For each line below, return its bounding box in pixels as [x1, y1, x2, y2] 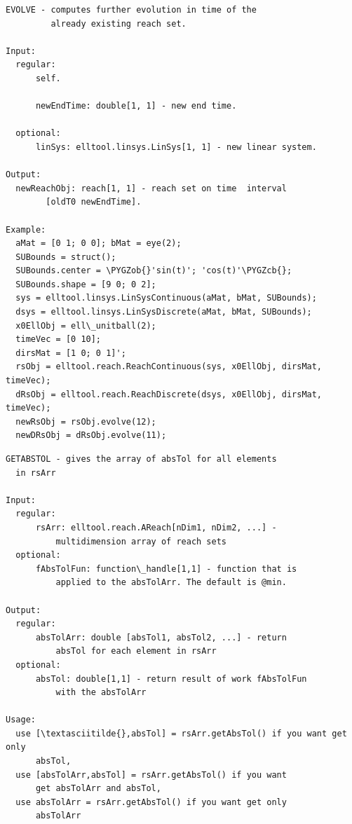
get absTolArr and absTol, [35, 783, 161, 794]
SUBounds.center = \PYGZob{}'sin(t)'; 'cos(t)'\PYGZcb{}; [15, 266, 292, 276]
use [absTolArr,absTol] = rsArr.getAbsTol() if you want [15, 769, 287, 780]
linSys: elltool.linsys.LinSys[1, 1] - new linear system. [35, 142, 317, 152]
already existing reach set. [50, 18, 187, 29]
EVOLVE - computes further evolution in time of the [6, 5, 257, 15]
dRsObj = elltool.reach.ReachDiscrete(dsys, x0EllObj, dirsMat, [15, 389, 323, 399]
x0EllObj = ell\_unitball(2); [15, 320, 156, 331]
